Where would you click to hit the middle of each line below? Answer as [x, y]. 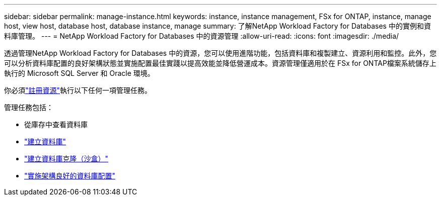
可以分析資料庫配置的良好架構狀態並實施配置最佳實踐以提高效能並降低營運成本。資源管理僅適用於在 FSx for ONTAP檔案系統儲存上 [220, 63]
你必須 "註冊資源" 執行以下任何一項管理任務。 [78, 90]
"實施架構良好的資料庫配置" [70, 176]
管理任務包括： [29, 107]
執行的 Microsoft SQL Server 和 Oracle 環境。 [79, 73]
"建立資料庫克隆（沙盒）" [66, 159]
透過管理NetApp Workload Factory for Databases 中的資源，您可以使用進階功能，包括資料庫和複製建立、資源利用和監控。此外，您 [220, 53]
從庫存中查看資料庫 [56, 124]
